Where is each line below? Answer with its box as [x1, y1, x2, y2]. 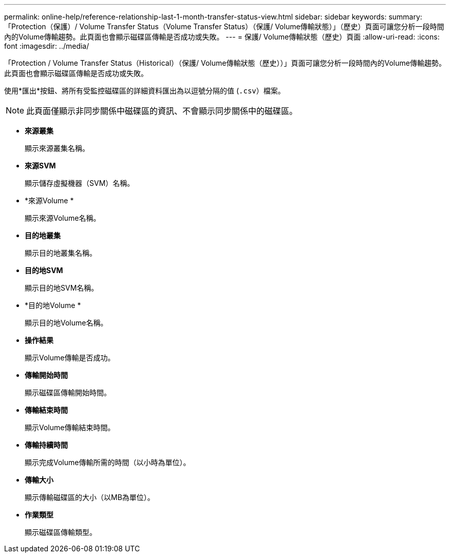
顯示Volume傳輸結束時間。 [25, 423, 115, 432]
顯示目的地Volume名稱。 [25, 318, 108, 327]
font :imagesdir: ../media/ [4, 42, 89, 50]
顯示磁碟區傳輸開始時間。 [25, 388, 111, 397]
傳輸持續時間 [25, 440, 68, 449]
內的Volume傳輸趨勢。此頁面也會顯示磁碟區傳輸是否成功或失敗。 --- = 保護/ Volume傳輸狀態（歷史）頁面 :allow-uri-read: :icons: [4, 32, 440, 41]
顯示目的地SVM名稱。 [25, 283, 99, 292]
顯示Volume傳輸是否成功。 [25, 353, 115, 362]
